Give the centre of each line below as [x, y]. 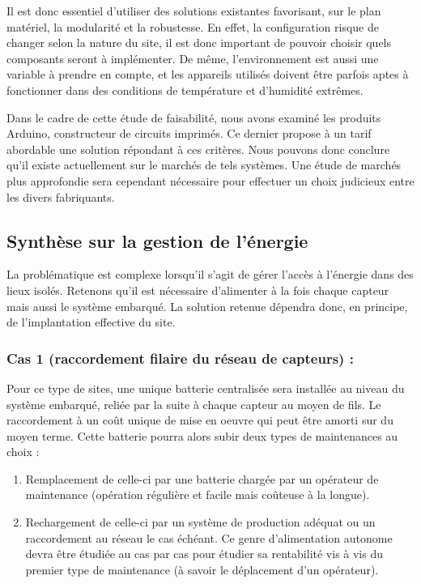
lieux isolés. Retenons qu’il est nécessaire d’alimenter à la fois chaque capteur [198, 290]
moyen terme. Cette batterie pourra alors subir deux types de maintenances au [202, 435]
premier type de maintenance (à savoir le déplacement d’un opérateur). [202, 569]
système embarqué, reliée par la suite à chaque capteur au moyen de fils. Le [194, 404]
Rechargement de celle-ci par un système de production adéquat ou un [200, 522]
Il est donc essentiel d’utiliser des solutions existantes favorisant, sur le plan [194, 11]
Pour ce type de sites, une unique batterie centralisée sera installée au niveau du [206, 388]
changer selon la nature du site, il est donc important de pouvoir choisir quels [199, 43]
